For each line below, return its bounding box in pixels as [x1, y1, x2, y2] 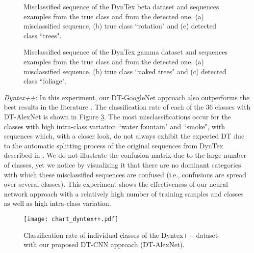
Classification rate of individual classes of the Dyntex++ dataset [24, 229, 218, 240]
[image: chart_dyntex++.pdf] [24, 215, 119, 223]
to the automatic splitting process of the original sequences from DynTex [4, 140, 224, 150]
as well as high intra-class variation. [4, 198, 111, 208]
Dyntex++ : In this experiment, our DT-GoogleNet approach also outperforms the [4, 92, 250, 102]
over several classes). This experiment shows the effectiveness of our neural [4, 179, 228, 189]
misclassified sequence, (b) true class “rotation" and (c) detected [24, 21, 217, 31]
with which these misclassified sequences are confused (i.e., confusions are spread [4, 169, 246, 179]
